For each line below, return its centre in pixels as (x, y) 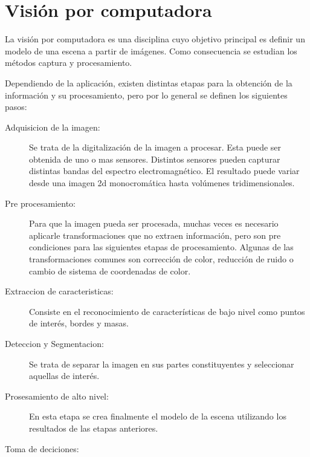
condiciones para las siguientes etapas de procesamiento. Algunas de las (161, 247)
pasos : (16, 107)
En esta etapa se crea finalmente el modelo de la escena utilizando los (158, 416)
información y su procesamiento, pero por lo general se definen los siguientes (146, 95)
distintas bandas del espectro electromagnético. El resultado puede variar (164, 171)
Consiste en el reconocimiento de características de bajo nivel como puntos (167, 311)
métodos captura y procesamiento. (69, 63)
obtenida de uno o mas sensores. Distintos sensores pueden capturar (155, 159)
